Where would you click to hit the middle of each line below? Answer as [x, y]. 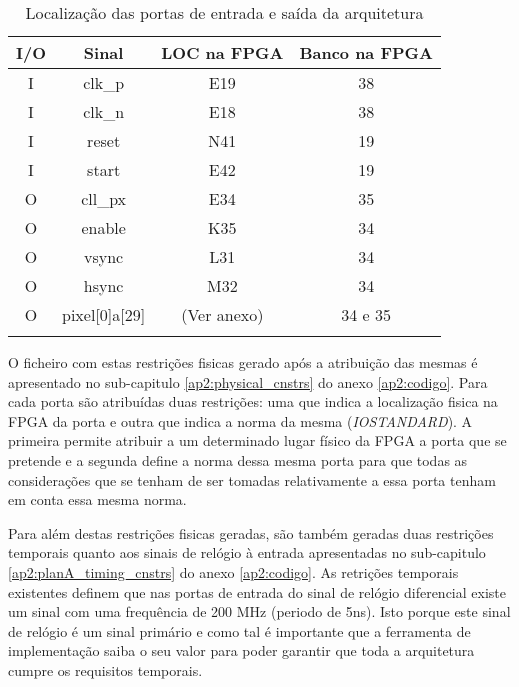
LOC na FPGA [222, 52]
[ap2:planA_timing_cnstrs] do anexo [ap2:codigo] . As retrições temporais [233, 571]
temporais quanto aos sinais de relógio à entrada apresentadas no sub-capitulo [247, 552]
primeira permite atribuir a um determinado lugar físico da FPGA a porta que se [257, 440]
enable [103, 227]
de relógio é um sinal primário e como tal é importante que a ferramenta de [239, 630]
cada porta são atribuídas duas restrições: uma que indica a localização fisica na [253, 401]
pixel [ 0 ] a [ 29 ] [104, 314]
